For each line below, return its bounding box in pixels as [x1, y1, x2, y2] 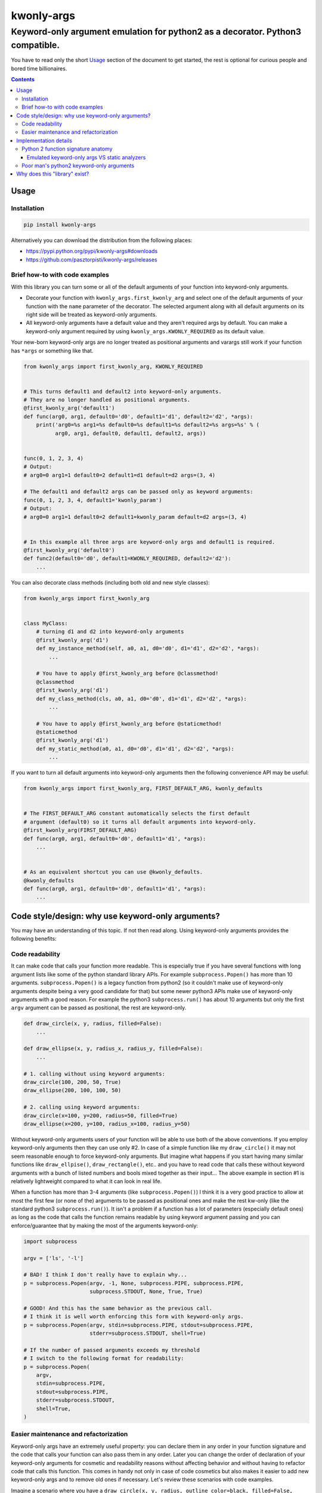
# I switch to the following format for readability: [23, 1355, 184, 1362]
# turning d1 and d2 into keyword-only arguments [36, 628, 184, 635]
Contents [11, 76, 35, 83]
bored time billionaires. [11, 64, 67, 72]
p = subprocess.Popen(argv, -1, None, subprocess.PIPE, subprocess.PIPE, [23, 1280, 244, 1286]
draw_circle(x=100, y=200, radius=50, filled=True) [23, 1112, 178, 1119]
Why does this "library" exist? [16, 170, 89, 177]
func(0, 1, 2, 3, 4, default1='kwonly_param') [23, 496, 162, 503]
